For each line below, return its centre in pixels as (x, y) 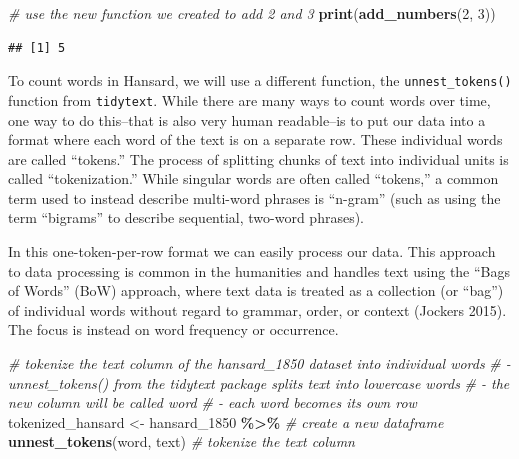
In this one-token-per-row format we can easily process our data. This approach (252, 251)
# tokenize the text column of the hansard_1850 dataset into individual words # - (259, 363)
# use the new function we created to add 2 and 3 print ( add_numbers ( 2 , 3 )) (252, 13)
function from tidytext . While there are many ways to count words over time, (249, 99)
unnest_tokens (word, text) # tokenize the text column (181, 441)
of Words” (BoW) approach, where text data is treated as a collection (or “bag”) (256, 290)
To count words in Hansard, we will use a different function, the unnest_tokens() (260, 80)
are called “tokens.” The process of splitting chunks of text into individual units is (258, 158)
